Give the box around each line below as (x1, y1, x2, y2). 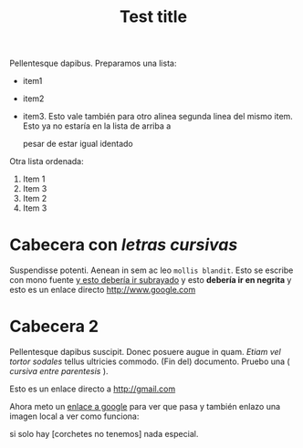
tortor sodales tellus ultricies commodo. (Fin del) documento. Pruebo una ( (9, 356, 290, 367)
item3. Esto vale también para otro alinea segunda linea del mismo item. (22, 111, 294, 122)
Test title (119, 6, 188, 27)
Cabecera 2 (9, 317, 99, 337)
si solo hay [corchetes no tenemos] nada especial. (9, 429, 199, 440)
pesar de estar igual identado (22, 139, 134, 150)
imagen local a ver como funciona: (9, 411, 140, 422)
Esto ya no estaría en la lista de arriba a (22, 120, 172, 131)
